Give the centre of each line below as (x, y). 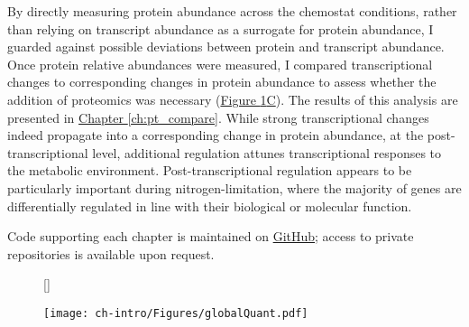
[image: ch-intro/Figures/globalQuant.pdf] (176, 313)
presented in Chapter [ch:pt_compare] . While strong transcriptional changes (218, 117)
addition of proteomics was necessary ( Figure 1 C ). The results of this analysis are (233, 99)
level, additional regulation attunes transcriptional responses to (267, 152)
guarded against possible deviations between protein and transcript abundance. (226, 47)
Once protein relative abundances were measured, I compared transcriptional (220, 64)
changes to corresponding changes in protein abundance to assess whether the (222, 82)
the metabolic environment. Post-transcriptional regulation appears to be (210, 170)
